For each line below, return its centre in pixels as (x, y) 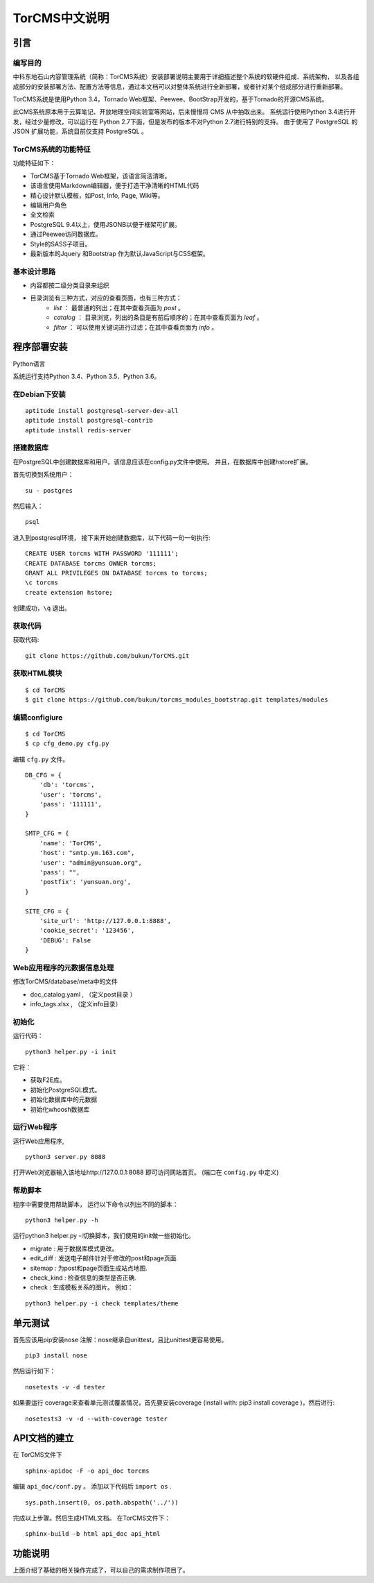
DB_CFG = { (44, 775)
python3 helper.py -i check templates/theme (102, 1303)
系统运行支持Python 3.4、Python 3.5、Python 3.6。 (87, 376)
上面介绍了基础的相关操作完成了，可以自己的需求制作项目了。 (101, 1570)
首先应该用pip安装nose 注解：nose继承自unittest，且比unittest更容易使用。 (120, 1339)
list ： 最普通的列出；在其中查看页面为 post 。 (119, 307)
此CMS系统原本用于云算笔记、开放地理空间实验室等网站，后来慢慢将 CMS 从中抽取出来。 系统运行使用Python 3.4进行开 (184, 112)
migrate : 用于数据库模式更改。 (74, 1248)
